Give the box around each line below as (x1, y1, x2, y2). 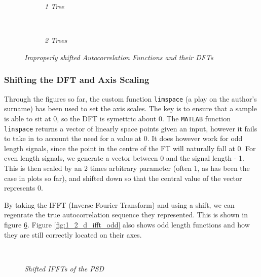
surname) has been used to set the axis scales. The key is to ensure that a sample (4, 103, 257, 114)
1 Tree (45, 1, 64, 11)
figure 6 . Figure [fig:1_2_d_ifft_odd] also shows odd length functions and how (4, 219, 250, 229)
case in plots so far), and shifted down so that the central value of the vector (4, 172, 242, 183)
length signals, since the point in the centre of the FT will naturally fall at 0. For (4, 143, 256, 153)
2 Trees (45, 35, 67, 45)
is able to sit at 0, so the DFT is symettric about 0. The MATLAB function (4, 113, 231, 123)
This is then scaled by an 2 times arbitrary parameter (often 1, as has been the (4, 162, 250, 173)
